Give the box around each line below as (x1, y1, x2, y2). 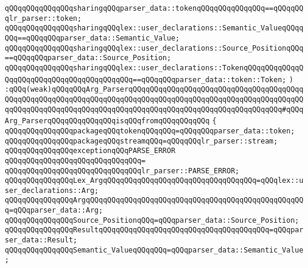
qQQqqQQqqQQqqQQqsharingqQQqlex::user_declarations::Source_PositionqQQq (5, 43, 304, 52)
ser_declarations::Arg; (5, 186, 99, 195)
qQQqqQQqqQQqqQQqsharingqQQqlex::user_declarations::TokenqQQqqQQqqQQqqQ (5, 63, 304, 72)
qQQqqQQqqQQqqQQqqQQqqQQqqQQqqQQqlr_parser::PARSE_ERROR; (5, 166, 239, 175)
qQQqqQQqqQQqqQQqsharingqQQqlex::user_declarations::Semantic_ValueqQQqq (5, 24, 304, 33)
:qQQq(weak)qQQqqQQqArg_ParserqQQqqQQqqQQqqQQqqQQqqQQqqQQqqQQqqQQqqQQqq (5, 85, 304, 94)
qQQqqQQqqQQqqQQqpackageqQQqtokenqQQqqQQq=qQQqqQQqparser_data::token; (5, 126, 295, 135)
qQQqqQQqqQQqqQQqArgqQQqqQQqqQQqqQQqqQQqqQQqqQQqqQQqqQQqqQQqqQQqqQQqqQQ (5, 196, 304, 205)
